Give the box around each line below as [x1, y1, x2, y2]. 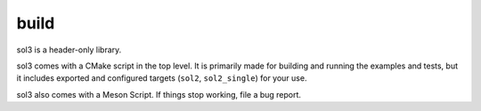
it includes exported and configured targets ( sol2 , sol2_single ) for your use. [16, 73, 307, 83]
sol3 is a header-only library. [16, 44, 122, 55]
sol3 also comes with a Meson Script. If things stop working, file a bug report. [16, 89, 302, 99]
